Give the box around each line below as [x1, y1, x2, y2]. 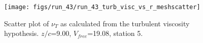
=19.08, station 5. [87, 28, 143, 38]
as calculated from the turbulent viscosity [60, 18, 190, 28]
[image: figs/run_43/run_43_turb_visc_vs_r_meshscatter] [4, 4, 200, 11]
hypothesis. [4, 28, 39, 38]
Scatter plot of [4, 18, 49, 28]
